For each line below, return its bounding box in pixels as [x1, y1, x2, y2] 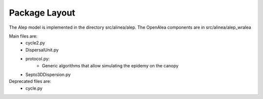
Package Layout [9, 7, 75, 18]
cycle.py [25, 85, 43, 91]
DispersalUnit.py [25, 47, 59, 53]
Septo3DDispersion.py [25, 71, 71, 78]
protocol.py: [25, 56, 50, 62]
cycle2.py [25, 40, 45, 46]
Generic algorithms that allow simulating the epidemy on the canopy [42, 62, 179, 68]
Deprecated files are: [9, 79, 51, 84]
